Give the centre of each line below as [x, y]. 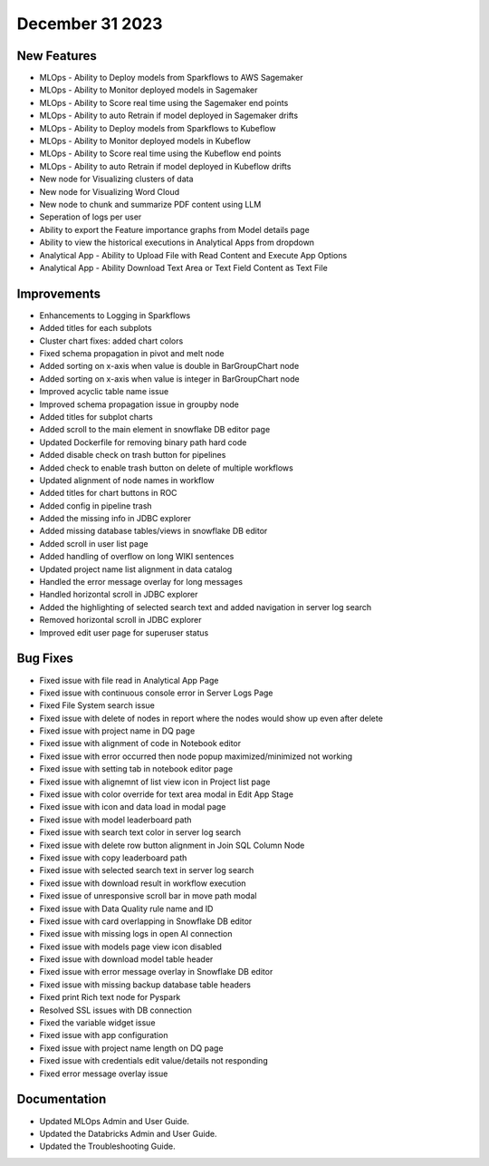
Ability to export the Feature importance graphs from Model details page [174, 229]
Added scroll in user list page [94, 543]
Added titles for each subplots [96, 328]
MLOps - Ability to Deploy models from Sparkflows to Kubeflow [158, 128]
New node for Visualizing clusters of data [116, 179]
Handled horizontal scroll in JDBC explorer [119, 595]
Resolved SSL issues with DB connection [115, 1010]
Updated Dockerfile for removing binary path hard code [143, 442]
